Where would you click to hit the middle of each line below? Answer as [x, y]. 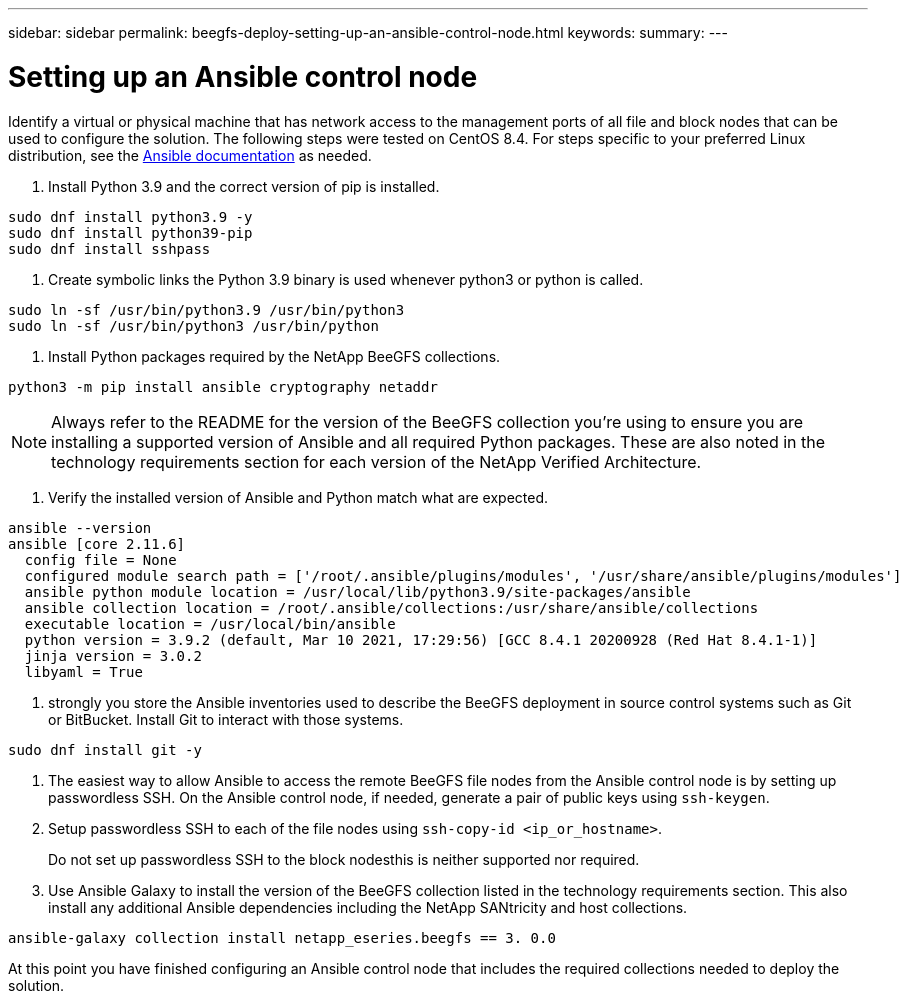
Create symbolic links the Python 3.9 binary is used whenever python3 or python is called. [346, 279]
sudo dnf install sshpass [109, 248]
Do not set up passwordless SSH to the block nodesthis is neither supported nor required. [344, 859]
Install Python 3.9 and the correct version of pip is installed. [244, 186]
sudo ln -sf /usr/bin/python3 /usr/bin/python [193, 325]
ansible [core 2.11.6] [97, 543]
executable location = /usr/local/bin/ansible [210, 623]
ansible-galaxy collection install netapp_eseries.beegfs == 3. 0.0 [282, 937]
